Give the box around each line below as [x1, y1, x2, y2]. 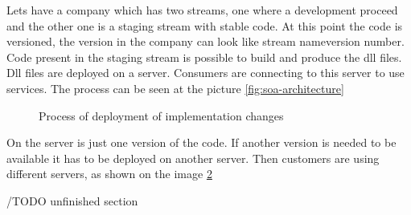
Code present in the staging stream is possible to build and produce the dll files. [6, 48, 402, 65]
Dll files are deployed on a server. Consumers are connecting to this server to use [6, 64, 405, 81]
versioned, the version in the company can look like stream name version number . [6, 33, 405, 50]
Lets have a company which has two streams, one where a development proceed [6, 2, 398, 18]
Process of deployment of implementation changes [39, 107, 284, 124]
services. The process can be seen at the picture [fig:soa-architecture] [6, 79, 344, 96]
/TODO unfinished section [6, 192, 138, 209]
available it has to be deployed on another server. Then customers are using [6, 149, 380, 166]
